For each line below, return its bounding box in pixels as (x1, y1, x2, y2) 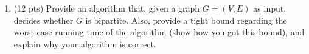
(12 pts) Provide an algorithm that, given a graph (13, 2, 200, 14)
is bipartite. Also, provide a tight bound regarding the (85, 13, 287, 26)
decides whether (13, 13, 74, 26)
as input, (253, 2, 286, 14)
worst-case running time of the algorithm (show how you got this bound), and (13, 25, 305, 38)
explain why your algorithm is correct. (13, 37, 156, 50)
